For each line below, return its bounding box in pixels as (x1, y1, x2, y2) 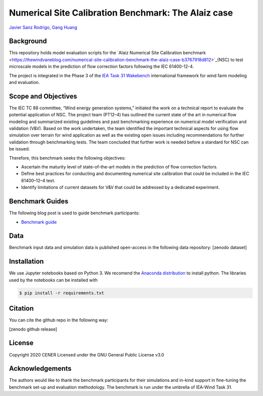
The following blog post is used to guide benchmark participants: (9, 210, 140, 216)
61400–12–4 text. (21, 177, 56, 183)
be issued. (9, 146, 30, 152)
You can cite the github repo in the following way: (9, 317, 109, 323)
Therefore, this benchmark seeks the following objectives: (9, 155, 126, 161)
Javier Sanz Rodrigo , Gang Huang (9, 24, 77, 30)
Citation (9, 304, 34, 313)
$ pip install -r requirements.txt (19, 290, 104, 295)
